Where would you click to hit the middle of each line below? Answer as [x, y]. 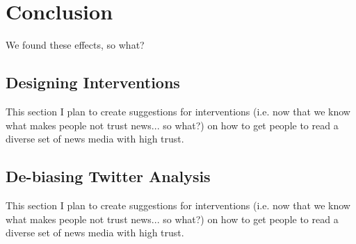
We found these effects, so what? [75, 45]
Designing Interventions [93, 82]
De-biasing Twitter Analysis [108, 176]
